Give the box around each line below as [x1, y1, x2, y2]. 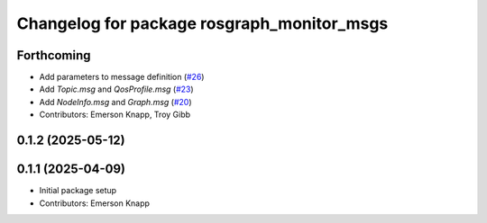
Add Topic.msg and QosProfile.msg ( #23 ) [39, 84, 194, 94]
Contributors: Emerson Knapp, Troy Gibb [39, 109, 191, 120]
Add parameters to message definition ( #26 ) [39, 72, 205, 83]
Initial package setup [39, 185, 117, 196]
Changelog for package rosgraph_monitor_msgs [16, 13, 389, 33]
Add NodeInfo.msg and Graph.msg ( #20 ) [39, 96, 193, 107]
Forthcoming [16, 48, 91, 63]
